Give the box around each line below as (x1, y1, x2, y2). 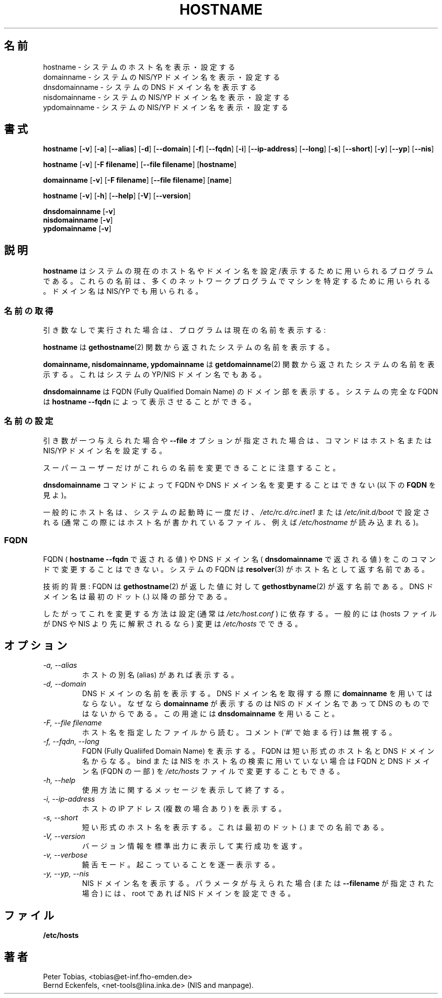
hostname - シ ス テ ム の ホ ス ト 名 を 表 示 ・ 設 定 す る (43, 62, 235, 71)
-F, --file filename (43, 718, 102, 727)
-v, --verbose (43, 851, 88, 860)
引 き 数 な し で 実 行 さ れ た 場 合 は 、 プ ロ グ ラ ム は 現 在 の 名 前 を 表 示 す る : (43, 326, 326, 335)
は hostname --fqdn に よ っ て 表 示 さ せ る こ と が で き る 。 (43, 397, 256, 406)
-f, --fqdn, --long (43, 737, 99, 746)
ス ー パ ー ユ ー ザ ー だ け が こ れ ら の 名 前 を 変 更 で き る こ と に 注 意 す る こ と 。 (43, 463, 340, 472)
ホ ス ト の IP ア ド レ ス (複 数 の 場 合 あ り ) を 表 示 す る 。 (82, 804, 286, 813)
